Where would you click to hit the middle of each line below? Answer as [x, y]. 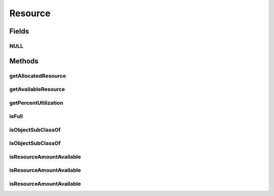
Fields [19, 31]
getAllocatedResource [38, 76]
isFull [16, 116]
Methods [24, 61]
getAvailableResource [37, 89]
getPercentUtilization [36, 103]
